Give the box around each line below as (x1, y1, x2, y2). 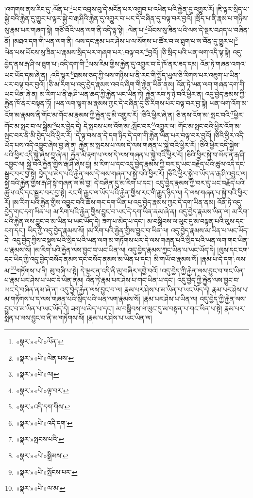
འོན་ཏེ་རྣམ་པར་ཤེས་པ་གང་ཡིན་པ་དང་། (85, 274, 175, 284)
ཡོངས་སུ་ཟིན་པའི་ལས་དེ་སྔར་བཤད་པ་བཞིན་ (147, 24, 249, 34)
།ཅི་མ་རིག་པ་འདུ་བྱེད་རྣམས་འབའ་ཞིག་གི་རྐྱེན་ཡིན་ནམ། (47, 79, 174, 89)
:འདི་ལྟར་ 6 (49, 68, 74, 80)
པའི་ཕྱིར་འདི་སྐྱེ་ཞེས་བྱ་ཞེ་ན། (4, 149, 68, 159)
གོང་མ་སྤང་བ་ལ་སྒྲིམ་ (4, 120, 53, 131)
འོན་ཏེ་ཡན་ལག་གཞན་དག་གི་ (176, 79, 246, 89)
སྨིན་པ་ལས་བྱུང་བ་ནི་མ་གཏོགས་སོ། (4, 313, 85, 323)
